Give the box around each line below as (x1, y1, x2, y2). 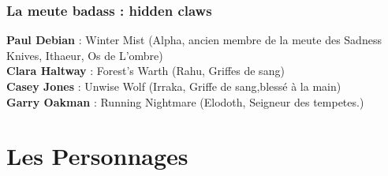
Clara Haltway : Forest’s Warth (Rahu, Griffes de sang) (6, 62, 285, 79)
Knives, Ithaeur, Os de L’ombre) (6, 47, 163, 63)
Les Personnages (6, 140, 188, 172)
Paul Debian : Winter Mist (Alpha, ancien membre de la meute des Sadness (6, 32, 382, 48)
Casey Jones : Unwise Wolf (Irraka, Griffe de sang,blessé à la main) (6, 78, 341, 94)
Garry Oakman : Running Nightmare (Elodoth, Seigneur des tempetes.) (6, 93, 364, 110)
